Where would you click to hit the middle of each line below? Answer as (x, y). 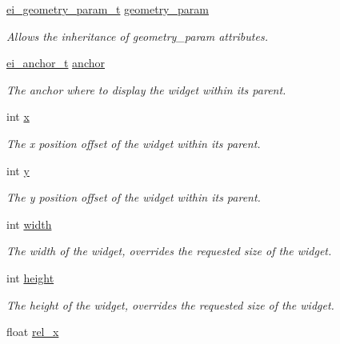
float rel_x (33, 332)
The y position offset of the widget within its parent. (134, 197)
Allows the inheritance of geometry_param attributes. (137, 36)
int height (30, 277)
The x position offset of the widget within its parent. (134, 143)
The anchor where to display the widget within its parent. (146, 89)
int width (29, 224)
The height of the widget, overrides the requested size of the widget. (170, 304)
